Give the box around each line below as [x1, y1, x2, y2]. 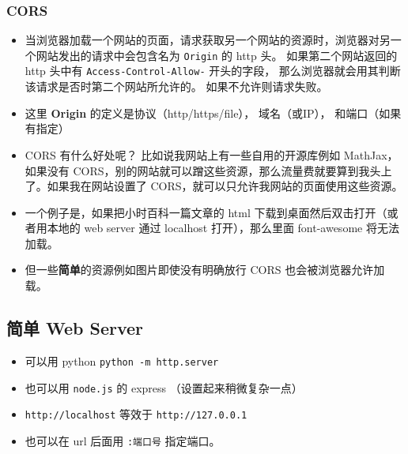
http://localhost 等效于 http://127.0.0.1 [25, 406, 247, 422]
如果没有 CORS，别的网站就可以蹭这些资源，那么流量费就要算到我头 [25, 162, 381, 178]
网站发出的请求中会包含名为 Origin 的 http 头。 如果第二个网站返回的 [36, 47, 398, 63]
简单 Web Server [6, 316, 144, 340]
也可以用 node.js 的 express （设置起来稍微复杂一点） [25, 379, 303, 396]
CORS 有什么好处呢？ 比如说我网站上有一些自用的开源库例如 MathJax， [25, 146, 399, 163]
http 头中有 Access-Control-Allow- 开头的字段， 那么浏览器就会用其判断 [25, 62, 401, 79]
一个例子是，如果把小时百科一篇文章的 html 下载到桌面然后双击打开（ [25, 204, 387, 220]
